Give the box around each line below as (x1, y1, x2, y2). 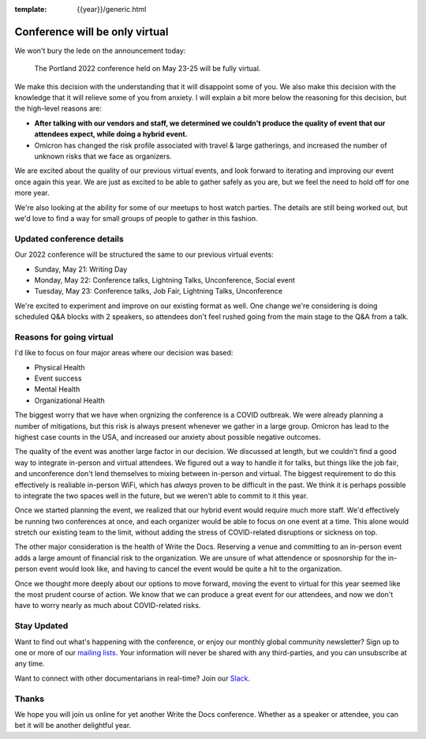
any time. (14, 659, 45, 669)
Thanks (14, 693, 45, 704)
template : (14, 5, 47, 13)
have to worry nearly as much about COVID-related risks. (14, 601, 201, 610)
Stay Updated (14, 621, 69, 632)
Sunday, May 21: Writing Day (34, 264, 128, 274)
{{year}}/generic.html (77, 5, 147, 13)
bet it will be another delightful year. (14, 721, 132, 730)
